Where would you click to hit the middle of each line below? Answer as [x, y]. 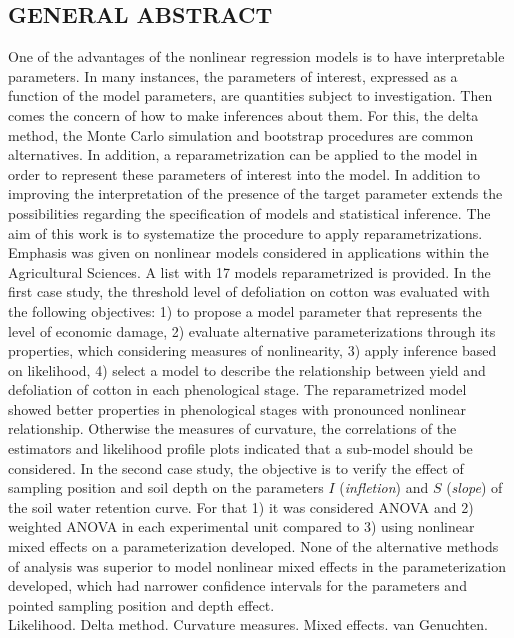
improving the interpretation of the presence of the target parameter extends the [255, 193]
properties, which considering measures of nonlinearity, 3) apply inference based [252, 350]
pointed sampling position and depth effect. [141, 604]
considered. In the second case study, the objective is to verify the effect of [236, 467]
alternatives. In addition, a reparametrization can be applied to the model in [243, 154]
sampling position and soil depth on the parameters [166, 487]
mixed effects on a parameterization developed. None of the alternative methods [253, 546]
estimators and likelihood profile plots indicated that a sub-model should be [240, 448]
